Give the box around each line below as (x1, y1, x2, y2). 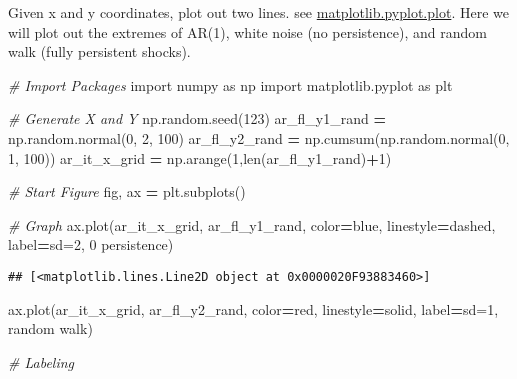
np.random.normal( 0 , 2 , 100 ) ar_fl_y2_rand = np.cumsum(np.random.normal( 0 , (8, 127, 510, 148)
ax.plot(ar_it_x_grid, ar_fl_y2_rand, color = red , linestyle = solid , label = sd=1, (8, 298, 499, 319)
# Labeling (8, 351, 75, 372)
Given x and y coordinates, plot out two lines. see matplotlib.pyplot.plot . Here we (8, 2, 509, 22)
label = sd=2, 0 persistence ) (8, 234, 174, 255)
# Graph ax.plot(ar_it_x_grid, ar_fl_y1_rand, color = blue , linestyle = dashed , (8, 214, 496, 235)
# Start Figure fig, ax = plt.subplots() (8, 181, 246, 202)
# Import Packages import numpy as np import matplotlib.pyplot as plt (8, 74, 453, 95)
